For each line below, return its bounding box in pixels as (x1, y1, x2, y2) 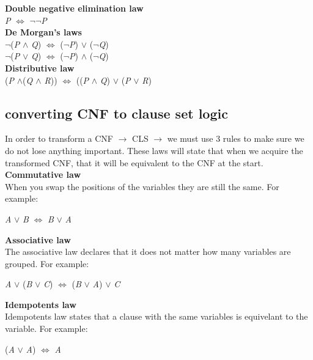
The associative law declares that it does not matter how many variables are (5, 245, 291, 258)
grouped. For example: (5, 257, 89, 270)
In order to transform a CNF (5, 132, 113, 145)
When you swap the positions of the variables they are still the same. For (5, 180, 279, 193)
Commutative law (5, 168, 81, 181)
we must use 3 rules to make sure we (167, 132, 304, 145)
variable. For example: (5, 322, 88, 335)
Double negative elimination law (5, 2, 144, 14)
